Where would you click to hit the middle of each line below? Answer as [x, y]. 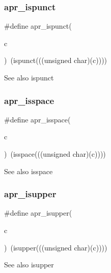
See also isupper [29, 265]
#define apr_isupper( [38, 213]
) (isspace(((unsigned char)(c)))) [55, 154]
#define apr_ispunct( [38, 26]
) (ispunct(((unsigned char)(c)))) [56, 60]
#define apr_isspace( [37, 119]
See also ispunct [29, 77]
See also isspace [29, 171]
